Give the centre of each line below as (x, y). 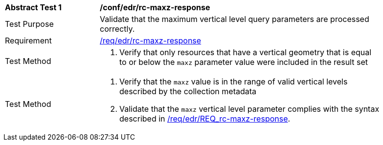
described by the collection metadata (188, 91)
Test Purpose (29, 24)
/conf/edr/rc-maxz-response (155, 7)
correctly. (117, 29)
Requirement (28, 41)
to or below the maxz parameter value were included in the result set (244, 62)
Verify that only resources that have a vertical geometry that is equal (246, 52)
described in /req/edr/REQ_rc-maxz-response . (205, 119)
